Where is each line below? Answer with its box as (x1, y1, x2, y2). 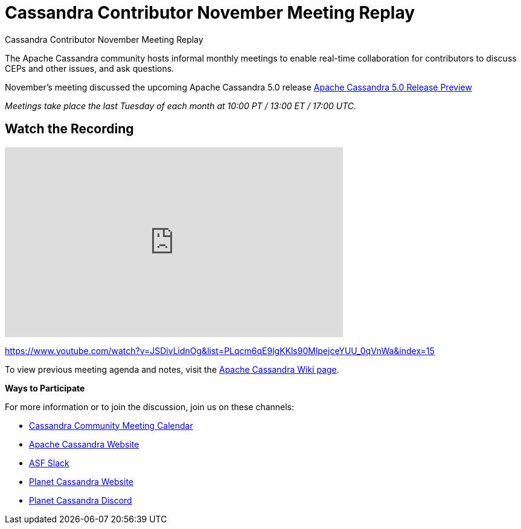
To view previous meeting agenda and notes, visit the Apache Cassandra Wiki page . (5, 364, 339, 375)
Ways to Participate (5, 382, 85, 393)
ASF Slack (29, 457, 69, 468)
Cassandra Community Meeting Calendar (29, 420, 193, 431)
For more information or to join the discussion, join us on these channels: (5, 401, 295, 412)
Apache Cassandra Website (29, 439, 139, 449)
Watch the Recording (5, 121, 134, 137)
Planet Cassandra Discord (29, 495, 132, 505)
